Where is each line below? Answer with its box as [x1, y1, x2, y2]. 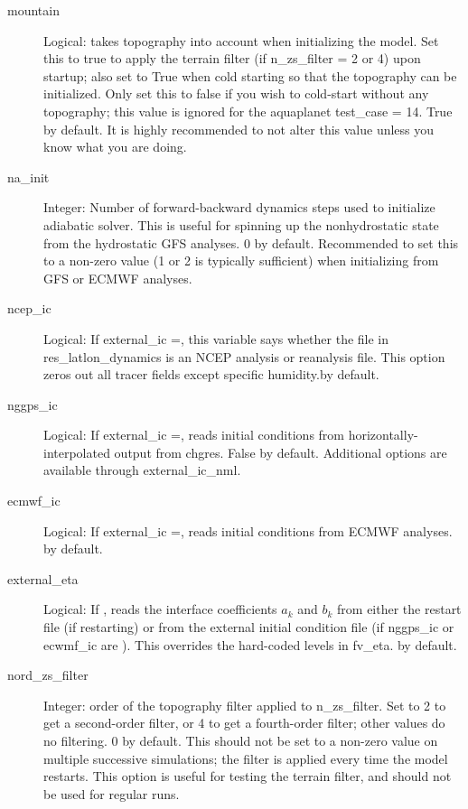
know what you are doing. [43, 137, 187, 156]
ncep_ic [7, 299, 51, 318]
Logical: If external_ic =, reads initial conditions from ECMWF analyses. [43, 521, 453, 540]
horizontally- [348, 425, 418, 444]
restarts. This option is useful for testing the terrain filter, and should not [43, 767, 452, 786]
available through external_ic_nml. [43, 460, 241, 479]
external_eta [7, 569, 79, 588]
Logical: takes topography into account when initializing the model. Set [43, 31, 439, 50]
